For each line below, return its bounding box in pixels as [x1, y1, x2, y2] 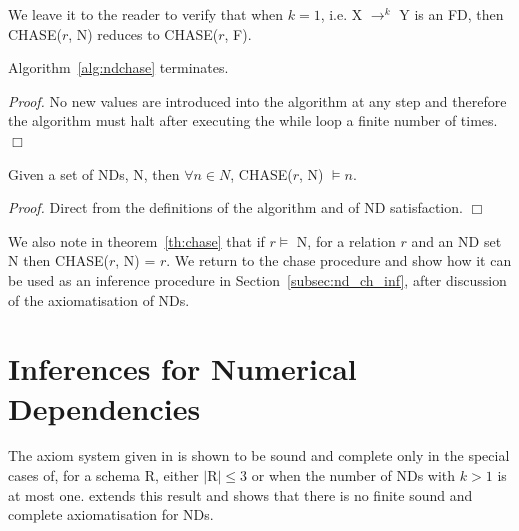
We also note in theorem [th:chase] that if [8, 230, 265, 251]
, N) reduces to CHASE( [68, 23, 219, 44]
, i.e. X [320, 4, 363, 24]
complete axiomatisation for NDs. [8, 504, 214, 525]
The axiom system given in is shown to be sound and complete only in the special [8, 445, 510, 466]
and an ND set [411, 230, 502, 251]
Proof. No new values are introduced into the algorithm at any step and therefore [8, 90, 507, 111]
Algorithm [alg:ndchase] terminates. [8, 57, 229, 78]
